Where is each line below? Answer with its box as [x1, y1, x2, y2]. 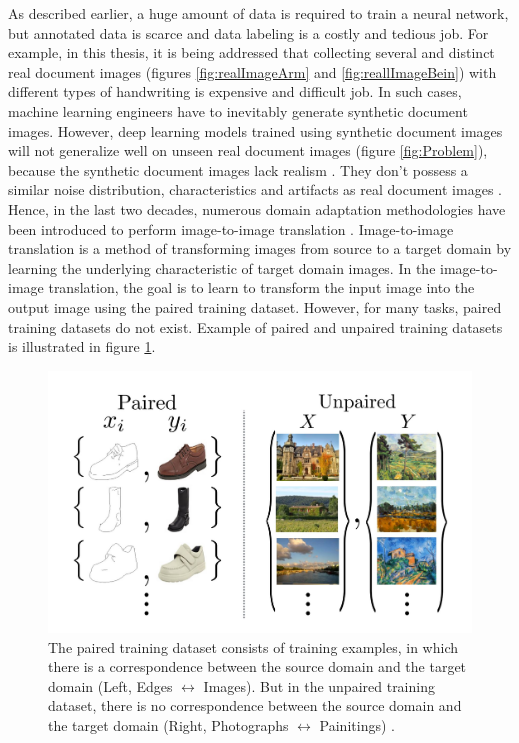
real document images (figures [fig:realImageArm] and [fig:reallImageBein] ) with [8, 61, 497, 82]
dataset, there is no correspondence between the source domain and [48, 695, 462, 716]
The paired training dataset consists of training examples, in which [48, 636, 459, 657]
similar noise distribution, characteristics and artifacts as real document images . [8, 179, 502, 200]
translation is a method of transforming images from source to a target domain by [8, 238, 512, 259]
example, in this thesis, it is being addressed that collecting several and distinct [8, 42, 495, 63]
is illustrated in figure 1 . [8, 336, 156, 357]
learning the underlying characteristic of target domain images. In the [8, 257, 436, 278]
